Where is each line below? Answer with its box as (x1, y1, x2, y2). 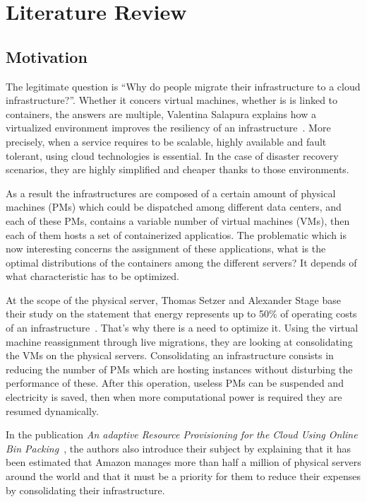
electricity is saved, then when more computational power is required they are (6, 390, 342, 404)
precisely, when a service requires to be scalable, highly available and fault (6, 134, 327, 148)
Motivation (6, 45, 88, 67)
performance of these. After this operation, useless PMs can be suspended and (6, 375, 344, 390)
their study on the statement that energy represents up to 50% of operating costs (6, 306, 357, 321)
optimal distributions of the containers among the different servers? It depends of (6, 255, 357, 269)
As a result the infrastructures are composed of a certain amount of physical (6, 185, 336, 200)
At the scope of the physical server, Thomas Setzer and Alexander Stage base (6, 292, 341, 307)
